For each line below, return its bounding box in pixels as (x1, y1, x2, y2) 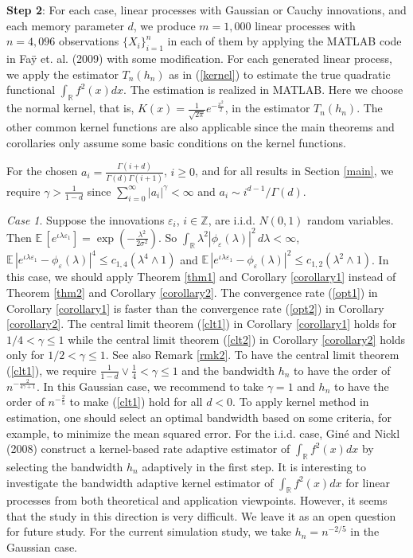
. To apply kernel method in (232, 393, 369, 410)
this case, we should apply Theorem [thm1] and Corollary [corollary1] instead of (6, 268, 396, 285)
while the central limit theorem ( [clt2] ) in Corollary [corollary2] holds (68, 330, 406, 347)
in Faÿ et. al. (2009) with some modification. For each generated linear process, (6, 49, 392, 66)
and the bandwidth (181, 361, 275, 378)
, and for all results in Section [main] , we (195, 162, 394, 179)
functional (6, 81, 56, 98)
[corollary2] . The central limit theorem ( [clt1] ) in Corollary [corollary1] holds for (6, 315, 397, 332)
